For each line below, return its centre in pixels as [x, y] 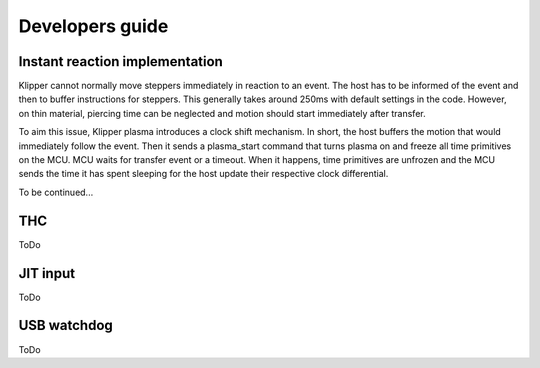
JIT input [46, 273]
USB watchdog [66, 325]
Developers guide [93, 26]
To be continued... [56, 192]
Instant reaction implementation [121, 61]
